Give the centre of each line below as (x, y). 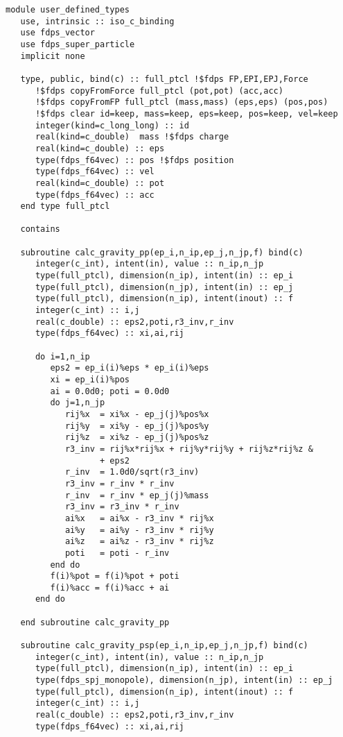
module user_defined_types (68, 10)
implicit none (53, 56)
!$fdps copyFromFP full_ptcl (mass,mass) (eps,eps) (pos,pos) (182, 102)
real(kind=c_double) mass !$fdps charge (132, 137)
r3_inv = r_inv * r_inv (120, 483)
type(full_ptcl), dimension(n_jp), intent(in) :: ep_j (164, 287)
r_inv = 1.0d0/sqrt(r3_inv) (132, 472)
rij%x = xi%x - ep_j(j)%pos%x (137, 414)
